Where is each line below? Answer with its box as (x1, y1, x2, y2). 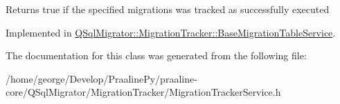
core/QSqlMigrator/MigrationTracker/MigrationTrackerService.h (6, 85, 281, 99)
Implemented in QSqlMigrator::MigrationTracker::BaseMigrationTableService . (6, 25, 336, 39)
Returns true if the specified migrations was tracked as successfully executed (6, 2, 330, 16)
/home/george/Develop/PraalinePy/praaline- (6, 71, 197, 85)
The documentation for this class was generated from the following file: (6, 48, 307, 63)
